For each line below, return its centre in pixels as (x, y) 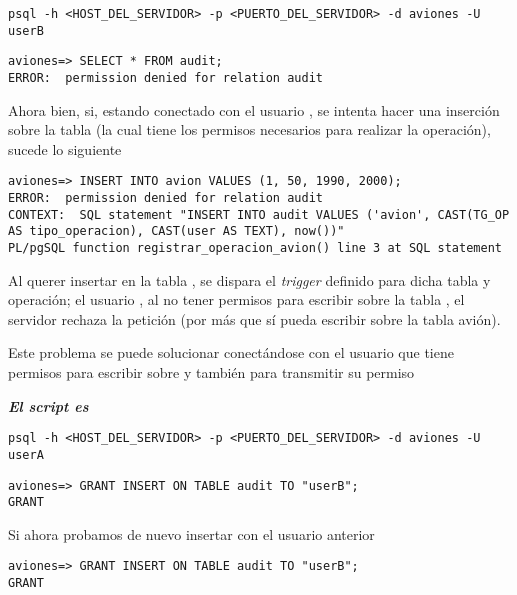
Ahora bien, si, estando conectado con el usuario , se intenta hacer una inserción (254, 109)
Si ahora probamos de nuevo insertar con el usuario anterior (191, 533)
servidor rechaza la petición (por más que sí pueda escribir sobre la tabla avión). (254, 318)
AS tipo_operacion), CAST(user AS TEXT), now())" (176, 231)
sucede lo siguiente (65, 148)
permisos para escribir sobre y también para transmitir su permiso (211, 372)
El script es (48, 405)
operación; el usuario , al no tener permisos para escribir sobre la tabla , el (236, 299)
